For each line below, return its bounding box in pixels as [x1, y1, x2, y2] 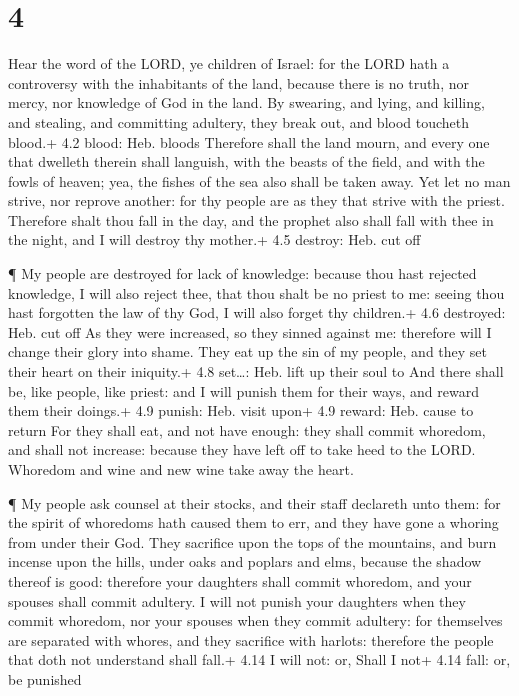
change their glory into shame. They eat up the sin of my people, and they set [8, 341, 488, 362]
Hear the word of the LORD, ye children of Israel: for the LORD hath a [8, 53, 450, 74]
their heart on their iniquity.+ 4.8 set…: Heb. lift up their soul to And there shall [8, 361, 504, 382]
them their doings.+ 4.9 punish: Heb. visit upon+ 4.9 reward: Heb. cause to [8, 400, 474, 421]
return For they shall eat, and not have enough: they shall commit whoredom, [8, 419, 486, 440]
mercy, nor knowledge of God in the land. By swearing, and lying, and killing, [8, 92, 485, 113]
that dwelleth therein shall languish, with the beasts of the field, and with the [8, 151, 485, 172]
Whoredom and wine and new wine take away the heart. [8, 459, 354, 479]
